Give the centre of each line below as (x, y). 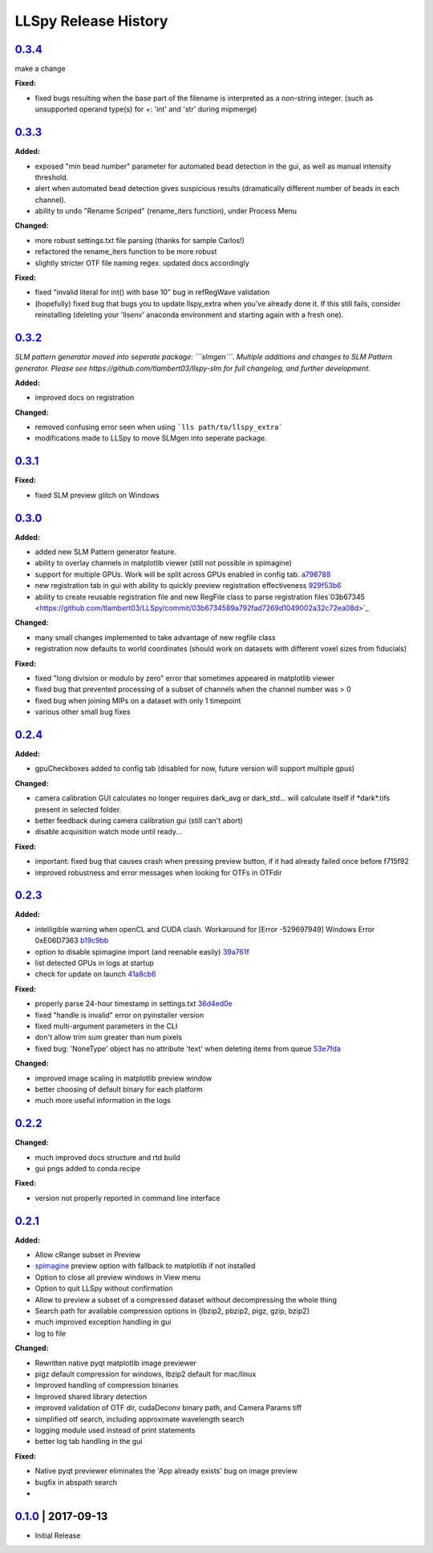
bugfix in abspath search (76, 1482)
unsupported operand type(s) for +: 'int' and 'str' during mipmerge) (146, 109)
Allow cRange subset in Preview (88, 1255)
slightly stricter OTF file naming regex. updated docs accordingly (142, 263)
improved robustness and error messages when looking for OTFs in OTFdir (158, 872)
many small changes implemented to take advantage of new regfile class (155, 637)
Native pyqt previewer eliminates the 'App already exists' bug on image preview (166, 1471)
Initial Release (58, 1535)
